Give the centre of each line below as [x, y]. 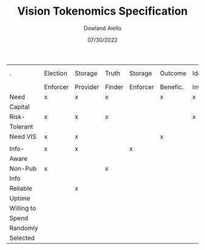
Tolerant [21, 126]
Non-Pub [23, 168]
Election [56, 73]
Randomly [24, 228]
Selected [22, 238]
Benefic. [172, 87]
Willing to [23, 208]
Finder [114, 87]
